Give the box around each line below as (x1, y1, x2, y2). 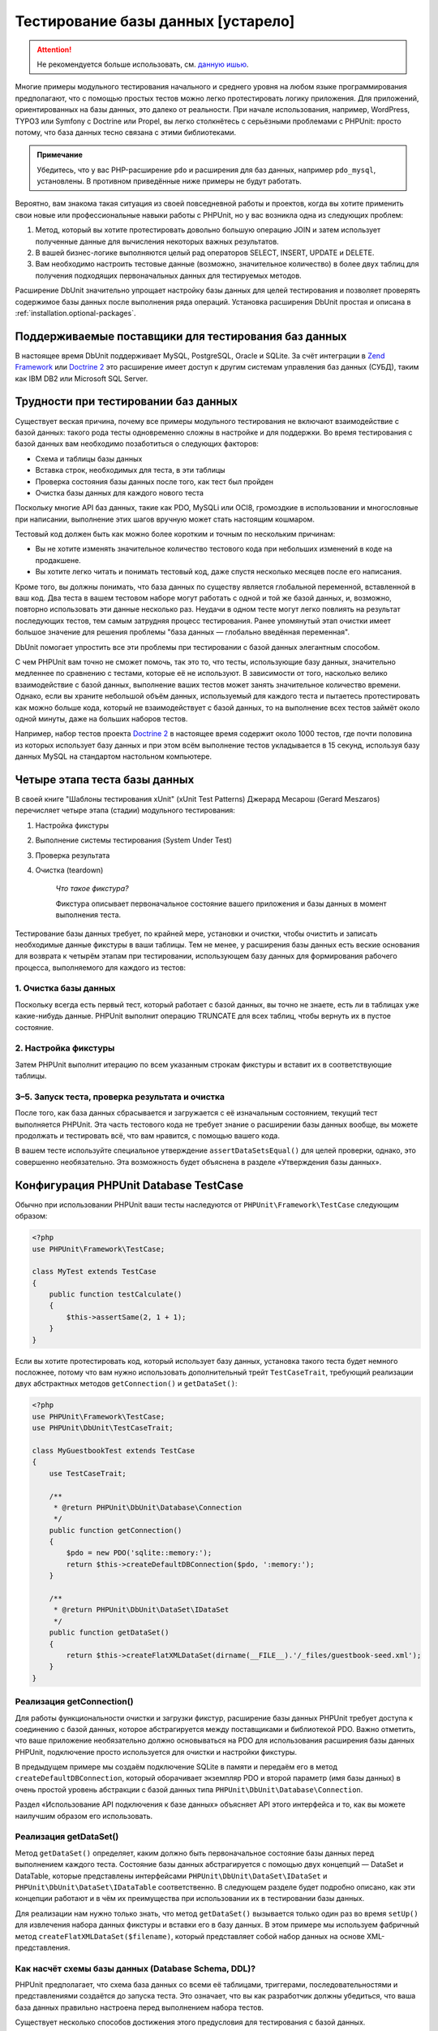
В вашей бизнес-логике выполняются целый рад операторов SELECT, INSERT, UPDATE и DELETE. (35, 248, 375, 258)
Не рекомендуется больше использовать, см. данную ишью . (36, 59, 249, 69)
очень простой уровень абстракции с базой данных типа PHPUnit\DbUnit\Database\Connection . (15, 1784, 363, 1795)
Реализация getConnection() (15, 1696, 134, 1708)
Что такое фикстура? (55, 884, 129, 894)
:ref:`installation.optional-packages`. (15, 308, 136, 318)
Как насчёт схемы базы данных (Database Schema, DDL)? (15, 1963, 255, 1974)
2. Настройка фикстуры (15, 1042, 115, 1054)
